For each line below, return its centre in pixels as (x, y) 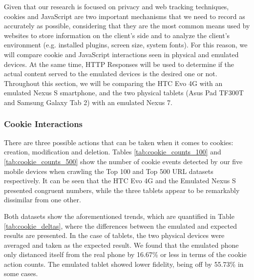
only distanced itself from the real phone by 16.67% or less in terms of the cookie (125, 254)
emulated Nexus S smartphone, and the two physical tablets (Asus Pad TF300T (124, 93)
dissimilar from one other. (42, 200)
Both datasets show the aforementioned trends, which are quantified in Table (119, 216)
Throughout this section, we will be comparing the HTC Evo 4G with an (113, 83)
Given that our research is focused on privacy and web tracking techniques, (116, 6)
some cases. (21, 273)
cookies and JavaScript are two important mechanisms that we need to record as (125, 16)
